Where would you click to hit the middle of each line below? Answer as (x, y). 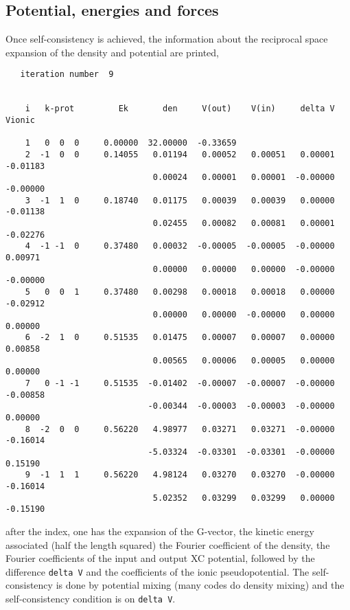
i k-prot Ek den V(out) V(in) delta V (180, 109)
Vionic (20, 121)
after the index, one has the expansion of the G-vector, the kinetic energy (160, 531)
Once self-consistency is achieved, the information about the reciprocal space (167, 39)
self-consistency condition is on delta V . (91, 599)
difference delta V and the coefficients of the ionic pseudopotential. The (157, 571)
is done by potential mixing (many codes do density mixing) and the (200, 585)
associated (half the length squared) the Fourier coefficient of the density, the (168, 544)
